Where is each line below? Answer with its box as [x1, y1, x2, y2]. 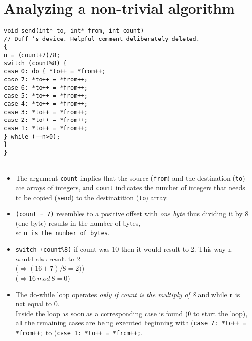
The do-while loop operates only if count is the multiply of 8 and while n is [15, 289, 240, 299]
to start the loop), [193, 308, 248, 318]
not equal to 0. [15, 299, 60, 309]
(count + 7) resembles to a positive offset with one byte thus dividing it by [15, 208, 243, 219]
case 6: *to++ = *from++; [4, 84, 88, 91]
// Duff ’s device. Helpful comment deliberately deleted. [4, 35, 200, 42]
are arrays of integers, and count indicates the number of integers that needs [15, 182, 245, 192]
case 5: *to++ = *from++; [4, 92, 88, 100]
